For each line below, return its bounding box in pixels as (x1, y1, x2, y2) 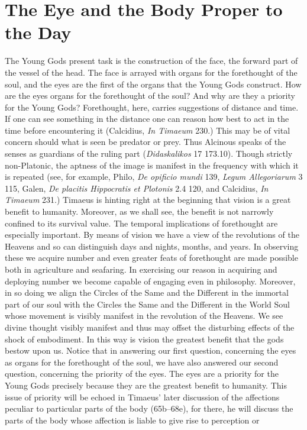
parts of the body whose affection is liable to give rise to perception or (5, 413, 260, 426)
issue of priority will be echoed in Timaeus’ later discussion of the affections (5, 390, 280, 403)
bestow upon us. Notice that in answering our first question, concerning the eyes (5, 344, 296, 357)
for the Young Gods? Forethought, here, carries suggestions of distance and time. (5, 101, 299, 113)
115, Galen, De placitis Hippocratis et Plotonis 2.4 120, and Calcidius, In (5, 182, 269, 194)
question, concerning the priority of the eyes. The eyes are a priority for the (5, 367, 279, 380)
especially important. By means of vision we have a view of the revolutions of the (5, 228, 299, 241)
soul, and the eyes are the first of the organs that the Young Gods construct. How (5, 77, 302, 90)
